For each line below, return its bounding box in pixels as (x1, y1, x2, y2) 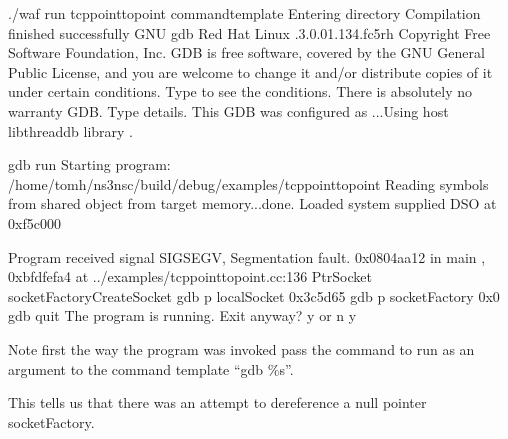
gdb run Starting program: (8, 154, 171, 175)
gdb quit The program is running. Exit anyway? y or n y (8, 305, 357, 326)
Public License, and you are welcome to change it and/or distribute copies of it (8, 61, 493, 82)
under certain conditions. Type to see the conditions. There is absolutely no (8, 81, 473, 102)
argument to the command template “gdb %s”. (8, 358, 294, 379)
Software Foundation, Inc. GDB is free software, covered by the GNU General (8, 42, 485, 63)
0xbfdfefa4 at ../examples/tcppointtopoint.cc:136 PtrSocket (8, 266, 372, 287)
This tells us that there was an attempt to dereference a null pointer (8, 392, 427, 413)
